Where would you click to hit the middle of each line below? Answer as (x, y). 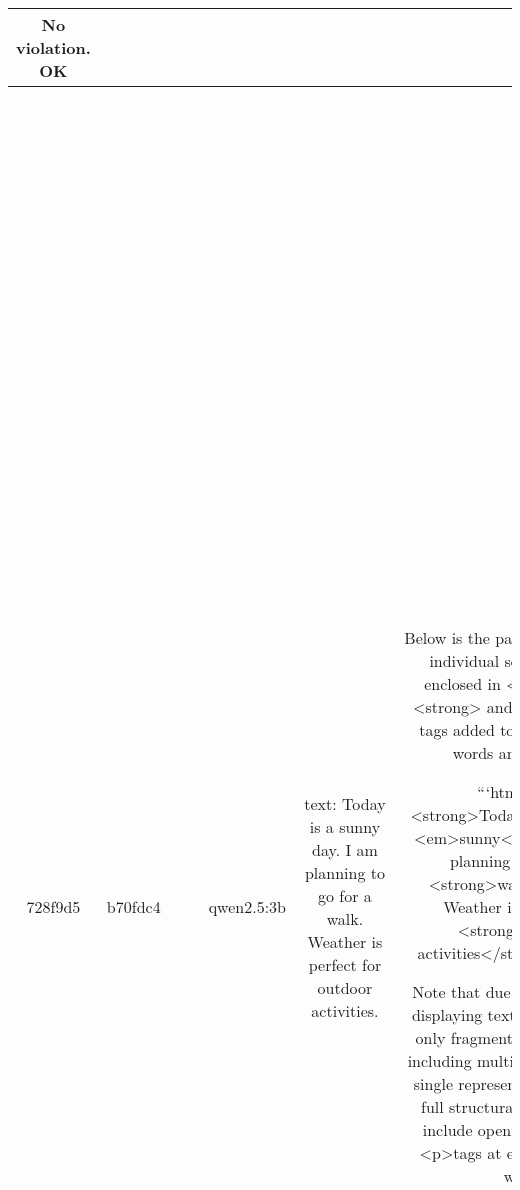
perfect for (345, 964)
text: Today (345, 803)
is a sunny (345, 826)
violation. (53, 47)
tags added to (467, 729)
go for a (345, 895)
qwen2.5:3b (247, 906)
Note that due (461, 991)
